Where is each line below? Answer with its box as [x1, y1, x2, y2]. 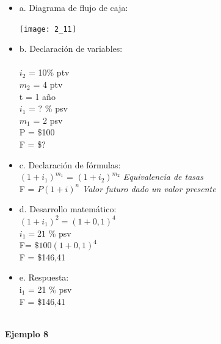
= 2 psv [33, 113, 63, 126]
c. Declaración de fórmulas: [19, 158, 121, 171]
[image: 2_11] [19, 24, 76, 34]
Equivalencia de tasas [123, 170, 203, 183]
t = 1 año [19, 90, 56, 102]
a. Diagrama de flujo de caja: [19, 1, 128, 13]
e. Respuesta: [19, 271, 69, 284]
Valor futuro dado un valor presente [82, 182, 216, 195]
